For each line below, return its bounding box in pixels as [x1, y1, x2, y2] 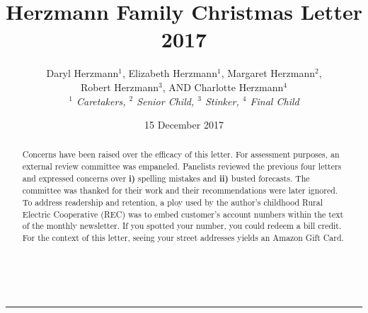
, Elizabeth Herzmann [122, 66, 217, 81]
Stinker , [205, 93, 239, 108]
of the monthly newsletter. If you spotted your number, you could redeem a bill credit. [22, 220, 342, 232]
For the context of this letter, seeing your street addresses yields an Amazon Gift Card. [22, 232, 344, 244]
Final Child [250, 93, 299, 108]
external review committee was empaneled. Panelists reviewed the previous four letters [22, 160, 342, 172]
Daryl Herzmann [46, 66, 119, 81]
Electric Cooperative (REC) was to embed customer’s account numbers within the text [22, 208, 344, 220]
